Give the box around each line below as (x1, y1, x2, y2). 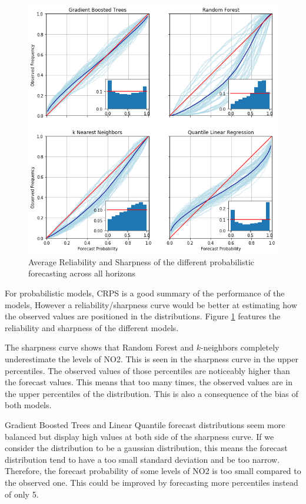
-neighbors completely (200, 341, 280, 353)
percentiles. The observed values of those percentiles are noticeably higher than (5, 364, 290, 376)
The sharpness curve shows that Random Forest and (5, 341, 194, 353)
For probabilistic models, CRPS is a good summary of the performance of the (5, 287, 285, 299)
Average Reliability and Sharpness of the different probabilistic (28, 255, 255, 268)
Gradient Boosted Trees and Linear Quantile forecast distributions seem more (5, 419, 285, 431)
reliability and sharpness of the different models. (5, 321, 179, 333)
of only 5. (5, 488, 39, 500)
